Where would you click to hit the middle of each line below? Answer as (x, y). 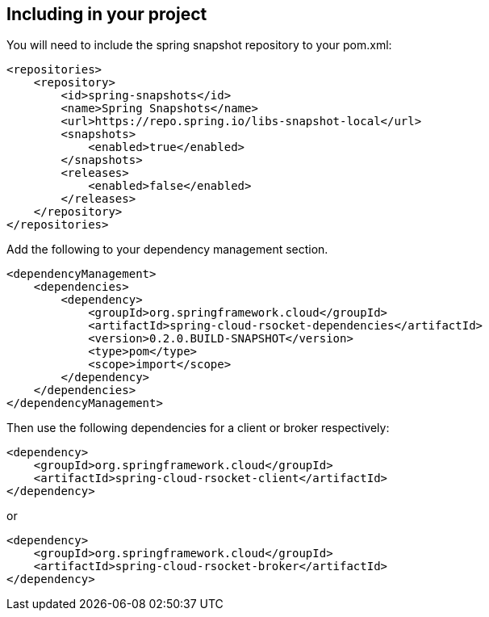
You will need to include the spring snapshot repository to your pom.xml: (199, 45)
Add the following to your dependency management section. (167, 250)
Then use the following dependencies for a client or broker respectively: (198, 428)
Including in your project (107, 14)
